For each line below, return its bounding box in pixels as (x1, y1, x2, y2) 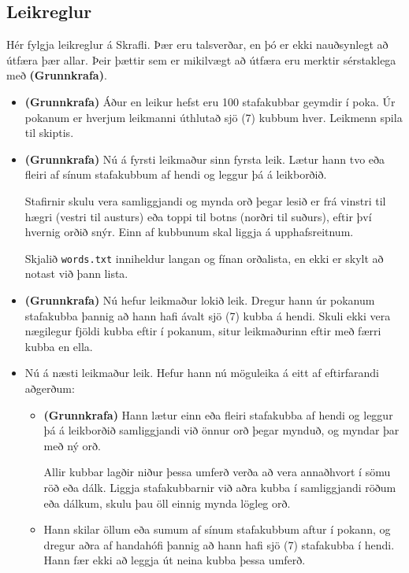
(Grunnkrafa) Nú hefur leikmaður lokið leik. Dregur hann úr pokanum (24, 291, 375, 308)
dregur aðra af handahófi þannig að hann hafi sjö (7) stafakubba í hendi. (43, 536, 395, 553)
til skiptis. (24, 124, 74, 141)
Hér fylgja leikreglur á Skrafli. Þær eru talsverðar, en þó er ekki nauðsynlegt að (6, 36, 389, 53)
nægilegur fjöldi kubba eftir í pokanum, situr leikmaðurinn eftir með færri (24, 323, 381, 339)
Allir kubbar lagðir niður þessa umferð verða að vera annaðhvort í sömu (43, 464, 391, 480)
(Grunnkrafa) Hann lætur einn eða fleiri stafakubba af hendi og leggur (43, 406, 393, 423)
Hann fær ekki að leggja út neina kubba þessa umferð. (43, 552, 306, 568)
